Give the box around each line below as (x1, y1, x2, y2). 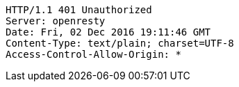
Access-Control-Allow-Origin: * (6, 49, 181, 60)
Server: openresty (6, 15, 106, 26)
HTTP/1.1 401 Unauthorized (6, 4, 152, 15)
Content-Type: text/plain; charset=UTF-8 (6, 38, 234, 49)
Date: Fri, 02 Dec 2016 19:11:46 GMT (6, 26, 211, 38)
